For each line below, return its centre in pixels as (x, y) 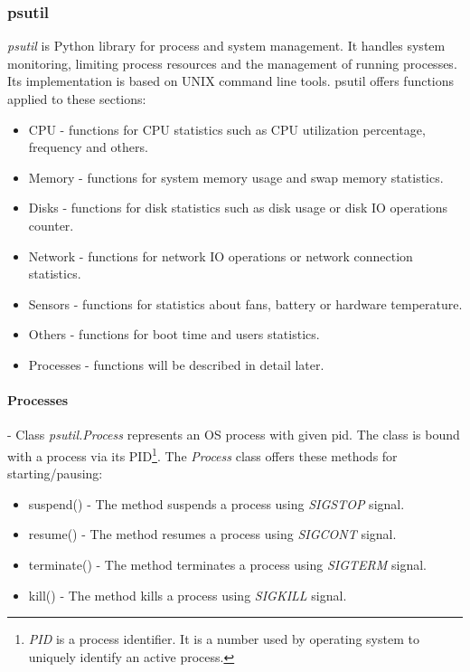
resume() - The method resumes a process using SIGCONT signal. (212, 534)
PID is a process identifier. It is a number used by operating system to (224, 639)
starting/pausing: (55, 473)
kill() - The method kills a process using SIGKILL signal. (188, 595)
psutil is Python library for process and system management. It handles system (226, 46)
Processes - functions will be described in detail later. (176, 364)
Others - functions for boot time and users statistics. (174, 334)
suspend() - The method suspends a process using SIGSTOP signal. (216, 503)
